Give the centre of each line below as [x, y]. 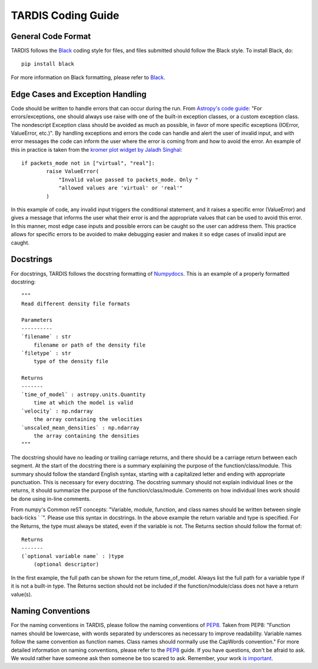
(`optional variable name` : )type [73, 556]
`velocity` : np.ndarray [57, 411]
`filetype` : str [46, 353]
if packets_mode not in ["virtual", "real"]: [88, 163]
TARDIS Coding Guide [65, 15]
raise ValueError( [73, 172]
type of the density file [71, 361]
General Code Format [51, 36]
